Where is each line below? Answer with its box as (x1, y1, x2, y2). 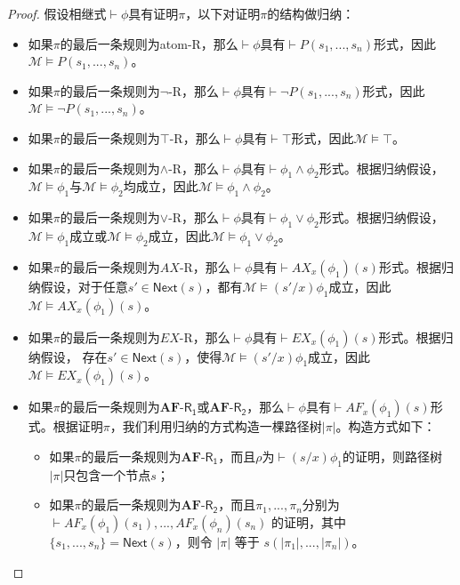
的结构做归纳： (267, 4, 355, 22)
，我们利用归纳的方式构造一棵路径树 (109, 417, 322, 436)
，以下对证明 (185, 4, 261, 22)
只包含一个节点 (63, 465, 151, 484)
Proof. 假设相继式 (7, 4, 107, 22)
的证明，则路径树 (342, 446, 442, 465)
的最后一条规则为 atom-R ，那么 (60, 34, 238, 52)
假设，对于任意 (40, 276, 128, 295)
